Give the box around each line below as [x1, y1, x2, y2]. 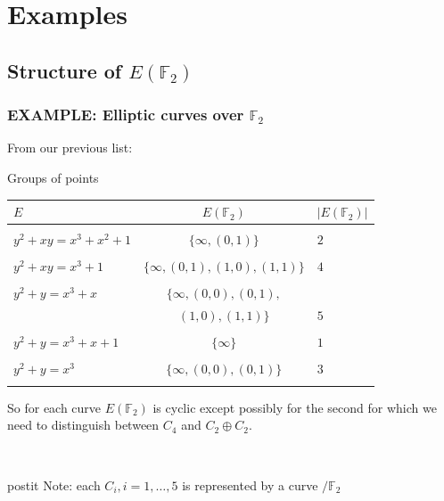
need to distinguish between [7, 415, 160, 434]
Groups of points [7, 168, 99, 186]
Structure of [7, 56, 122, 84]
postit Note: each [7, 475, 101, 494]
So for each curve [7, 398, 102, 416]
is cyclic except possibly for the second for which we [152, 398, 437, 416]
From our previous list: [7, 138, 133, 157]
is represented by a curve [182, 475, 318, 494]
